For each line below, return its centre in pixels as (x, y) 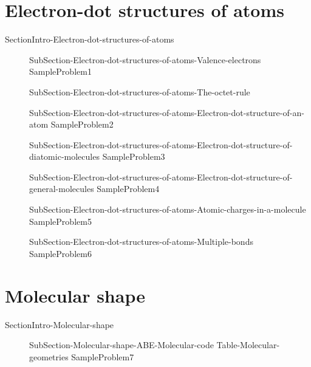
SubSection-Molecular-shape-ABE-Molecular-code (121, 345)
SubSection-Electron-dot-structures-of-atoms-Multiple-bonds (141, 242)
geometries (49, 356)
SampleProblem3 (134, 156)
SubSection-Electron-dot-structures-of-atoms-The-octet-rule (140, 91)
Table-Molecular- (248, 345)
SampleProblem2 (82, 124)
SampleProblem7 (103, 356)
